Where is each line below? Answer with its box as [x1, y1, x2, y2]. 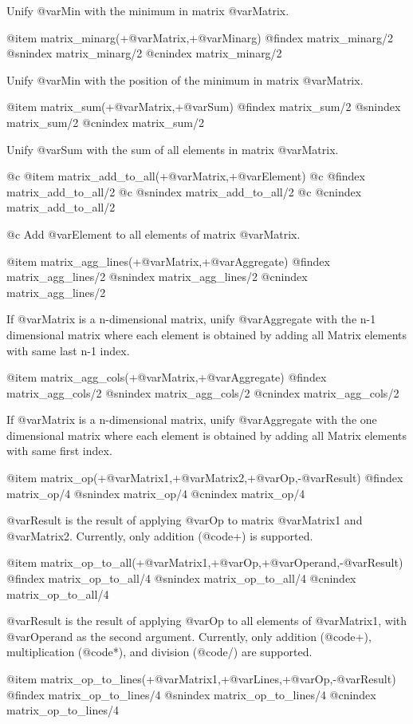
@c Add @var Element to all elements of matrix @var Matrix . [6, 225, 301, 242]
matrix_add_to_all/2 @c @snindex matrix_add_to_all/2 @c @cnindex [6, 183, 362, 200]
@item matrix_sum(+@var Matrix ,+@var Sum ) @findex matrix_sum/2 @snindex [6, 98, 401, 115]
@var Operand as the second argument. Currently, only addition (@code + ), [6, 627, 372, 644]
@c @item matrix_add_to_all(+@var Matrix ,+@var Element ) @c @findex [6, 168, 365, 184]
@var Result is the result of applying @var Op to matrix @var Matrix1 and [6, 512, 363, 528]
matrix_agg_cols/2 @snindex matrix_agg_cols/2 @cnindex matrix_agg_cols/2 [6, 384, 399, 401]
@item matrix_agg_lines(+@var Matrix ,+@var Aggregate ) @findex [6, 252, 330, 269]
